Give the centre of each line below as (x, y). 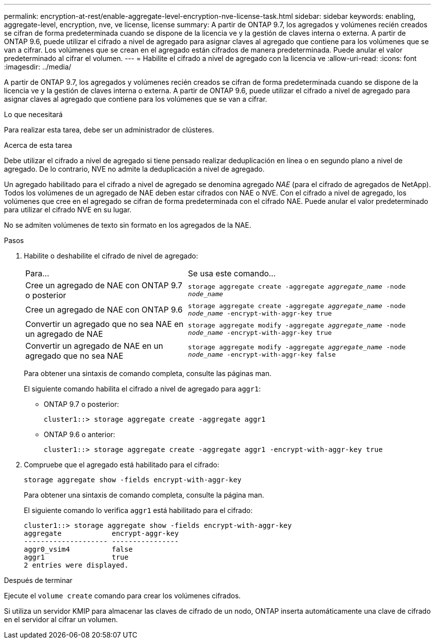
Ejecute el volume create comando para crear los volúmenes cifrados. (122, 596)
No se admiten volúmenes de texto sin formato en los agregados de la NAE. (128, 225)
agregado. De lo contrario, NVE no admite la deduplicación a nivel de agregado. (134, 169)
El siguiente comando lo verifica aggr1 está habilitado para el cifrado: (138, 510)
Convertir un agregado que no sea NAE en (105, 324)
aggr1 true (76, 557)
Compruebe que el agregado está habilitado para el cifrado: (122, 465)
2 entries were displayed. (76, 565)
